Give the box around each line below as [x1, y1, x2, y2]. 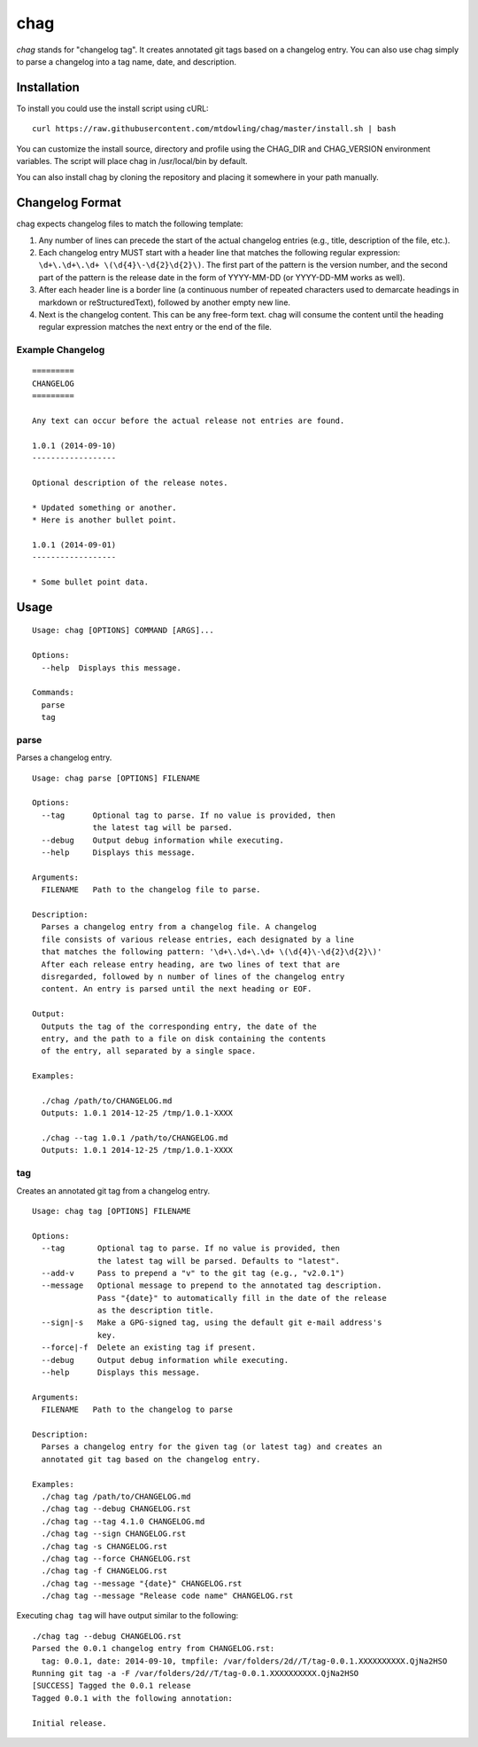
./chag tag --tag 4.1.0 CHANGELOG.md [41, 1516, 205, 1526]
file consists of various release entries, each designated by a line [41, 934, 354, 944]
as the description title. [97, 1305, 214, 1316]
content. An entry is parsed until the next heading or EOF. [41, 984, 312, 994]
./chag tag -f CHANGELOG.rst [41, 1566, 168, 1576]
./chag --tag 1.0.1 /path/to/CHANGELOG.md [41, 1133, 229, 1143]
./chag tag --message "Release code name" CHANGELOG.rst [41, 1591, 294, 1601]
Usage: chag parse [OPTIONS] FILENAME [32, 772, 201, 783]
